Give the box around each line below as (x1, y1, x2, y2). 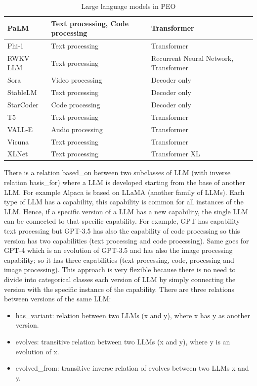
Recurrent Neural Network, (151, 52, 234, 63)
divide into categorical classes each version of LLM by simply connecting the (4, 274, 236, 284)
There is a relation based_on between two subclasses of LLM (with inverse (4, 167, 231, 178)
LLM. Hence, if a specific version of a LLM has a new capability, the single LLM (4, 206, 248, 216)
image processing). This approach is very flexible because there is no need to (4, 264, 236, 275)
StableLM (7, 87, 37, 97)
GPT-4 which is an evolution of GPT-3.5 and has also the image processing (4, 245, 233, 255)
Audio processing (51, 124, 103, 134)
